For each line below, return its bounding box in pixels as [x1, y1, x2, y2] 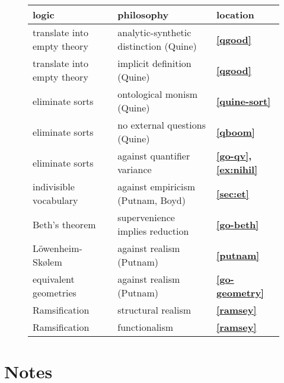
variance [117, 162, 152, 176]
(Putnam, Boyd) [117, 193, 186, 207]
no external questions [117, 118, 206, 132]
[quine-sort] [216, 94, 271, 108]
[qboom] [216, 125, 255, 139]
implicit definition [117, 56, 192, 70]
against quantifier [117, 149, 190, 162]
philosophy [117, 8, 169, 21]
